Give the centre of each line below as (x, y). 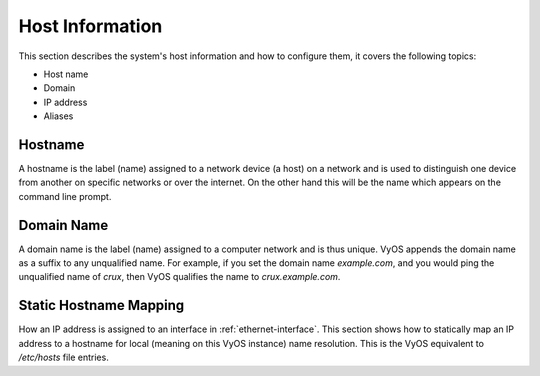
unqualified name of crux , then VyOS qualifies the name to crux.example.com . (179, 277)
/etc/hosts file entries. (63, 357)
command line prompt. (65, 196)
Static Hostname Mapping (101, 305)
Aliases (58, 116)
